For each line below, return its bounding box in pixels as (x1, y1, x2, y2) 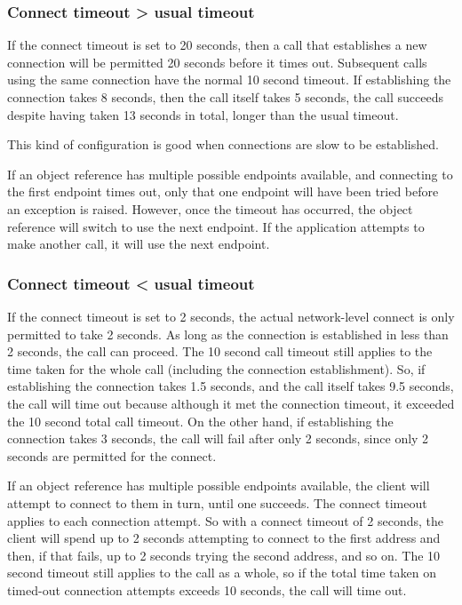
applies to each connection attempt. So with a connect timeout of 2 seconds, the (7, 511, 443, 529)
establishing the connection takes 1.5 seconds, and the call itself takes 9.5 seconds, (7, 377, 454, 395)
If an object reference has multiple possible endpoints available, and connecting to (7, 164, 453, 183)
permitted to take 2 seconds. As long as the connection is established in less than (7, 324, 449, 343)
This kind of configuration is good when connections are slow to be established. (7, 135, 439, 154)
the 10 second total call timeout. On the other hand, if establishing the (7, 411, 394, 430)
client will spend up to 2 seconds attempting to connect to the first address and (7, 529, 441, 547)
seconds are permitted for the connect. (7, 446, 217, 465)
